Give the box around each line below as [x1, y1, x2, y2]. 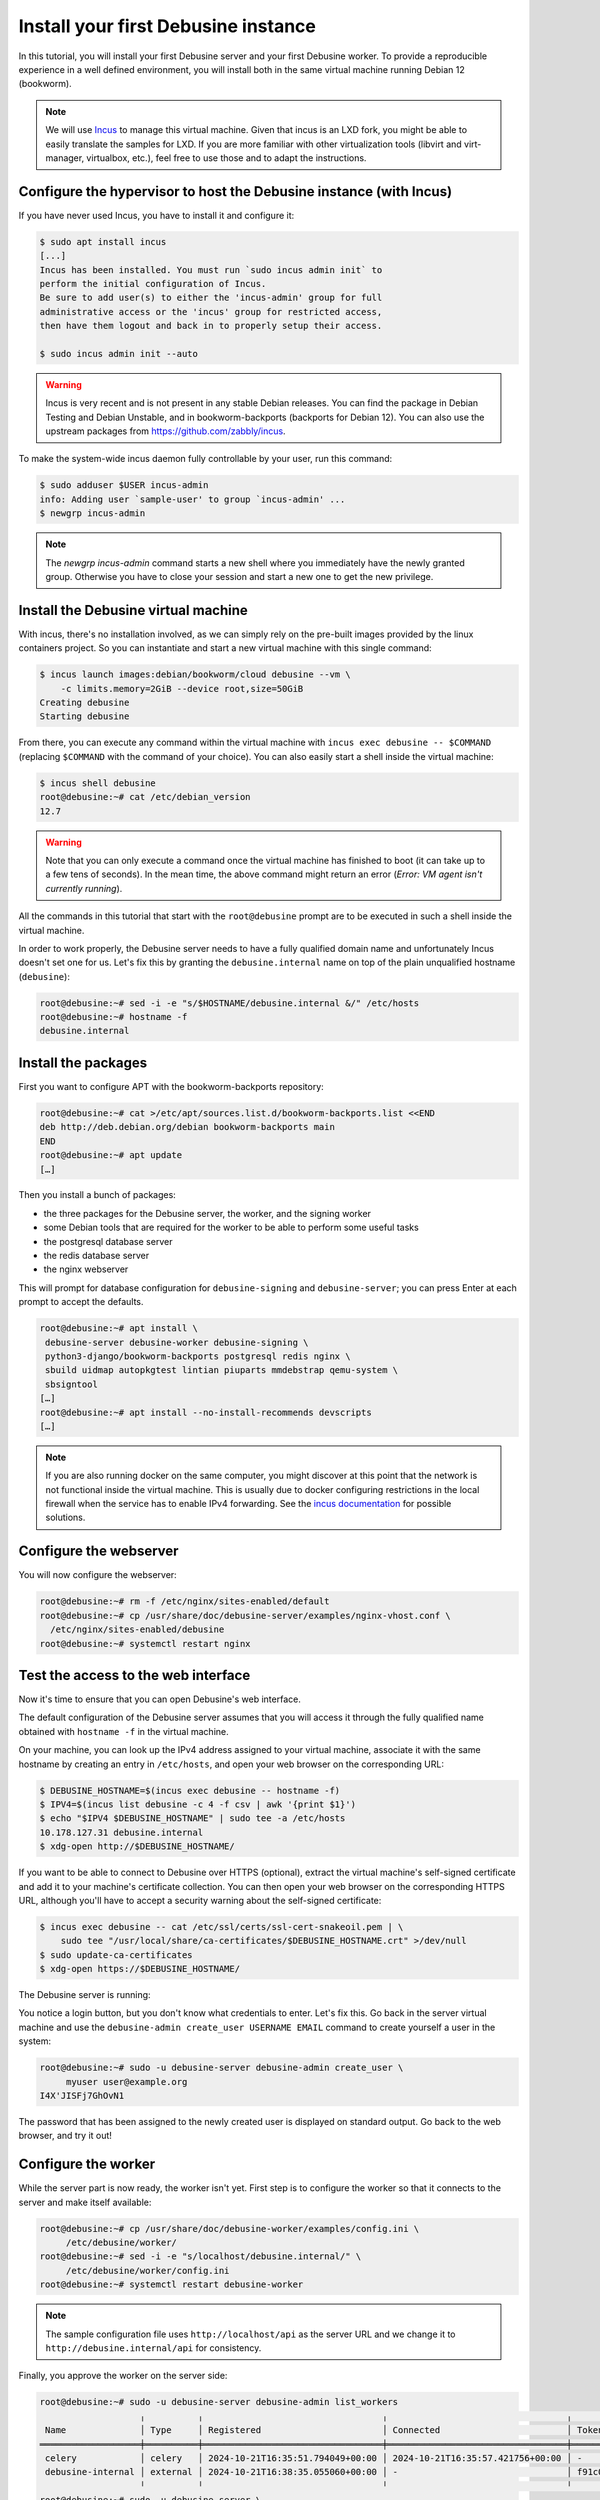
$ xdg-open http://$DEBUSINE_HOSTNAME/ [39, 1841, 235, 1852]
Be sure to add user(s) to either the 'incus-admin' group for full [39, 292, 383, 304]
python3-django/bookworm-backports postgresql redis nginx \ [45, 1350, 351, 1362]
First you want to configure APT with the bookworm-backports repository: [18, 1080, 324, 1092]
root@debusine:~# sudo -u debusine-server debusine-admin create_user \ [39, 2062, 404, 2074]
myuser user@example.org [65, 2076, 188, 2087]
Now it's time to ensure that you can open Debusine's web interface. [18, 1693, 302, 1705]
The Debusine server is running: [18, 1989, 151, 2001]
